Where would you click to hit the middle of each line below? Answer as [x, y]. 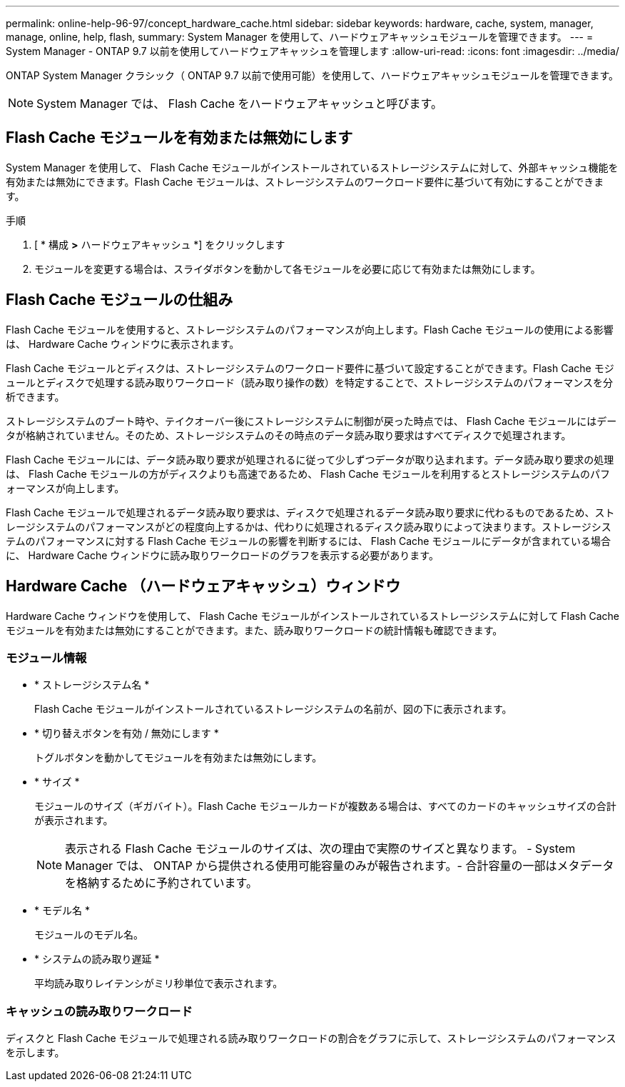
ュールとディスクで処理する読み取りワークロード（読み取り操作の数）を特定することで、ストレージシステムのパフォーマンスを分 [310, 382]
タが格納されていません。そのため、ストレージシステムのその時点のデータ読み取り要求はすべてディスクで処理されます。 [289, 435]
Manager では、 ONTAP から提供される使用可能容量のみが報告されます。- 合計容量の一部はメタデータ [340, 866]
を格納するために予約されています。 [161, 883]
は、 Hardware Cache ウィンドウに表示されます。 [123, 344]
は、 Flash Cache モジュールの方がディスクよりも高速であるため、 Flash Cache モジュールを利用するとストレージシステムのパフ [308, 474]
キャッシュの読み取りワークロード [99, 1011]
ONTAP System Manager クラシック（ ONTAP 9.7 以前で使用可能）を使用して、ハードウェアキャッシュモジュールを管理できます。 [312, 75]
